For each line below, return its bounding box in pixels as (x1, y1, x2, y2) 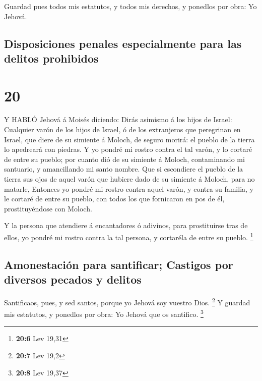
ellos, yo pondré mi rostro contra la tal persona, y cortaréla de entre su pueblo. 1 (4, 231, 253, 242)
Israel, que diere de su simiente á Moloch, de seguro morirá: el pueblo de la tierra (4, 134, 255, 144)
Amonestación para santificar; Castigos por (4, 256, 233, 272)
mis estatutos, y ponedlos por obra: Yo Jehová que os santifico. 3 (4, 307, 204, 319)
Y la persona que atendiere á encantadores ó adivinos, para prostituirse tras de (4, 220, 248, 231)
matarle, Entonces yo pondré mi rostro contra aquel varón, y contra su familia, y (4, 183, 253, 194)
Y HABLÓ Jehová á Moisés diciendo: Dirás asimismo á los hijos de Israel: (4, 114, 232, 125)
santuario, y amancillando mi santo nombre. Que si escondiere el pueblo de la (4, 164, 243, 174)
